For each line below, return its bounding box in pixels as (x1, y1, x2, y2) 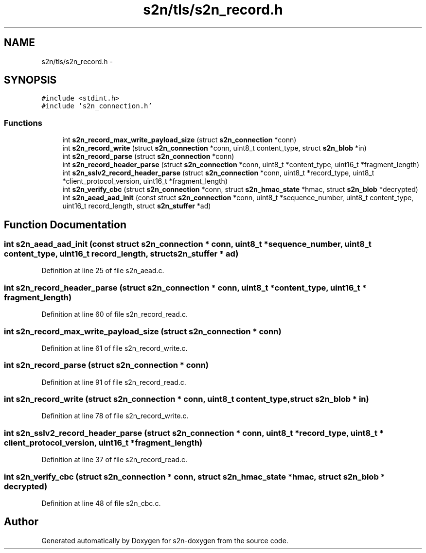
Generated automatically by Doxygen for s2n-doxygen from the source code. (41, 536, 288, 545)
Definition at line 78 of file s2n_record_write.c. (41, 412, 189, 420)
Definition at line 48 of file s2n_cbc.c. (41, 499, 161, 507)
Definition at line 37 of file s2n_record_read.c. (41, 455, 188, 464)
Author (4, 516, 38, 528)
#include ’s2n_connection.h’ (41, 102, 152, 110)
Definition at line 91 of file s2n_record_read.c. (41, 378, 186, 386)
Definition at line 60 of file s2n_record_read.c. (41, 310, 188, 319)
